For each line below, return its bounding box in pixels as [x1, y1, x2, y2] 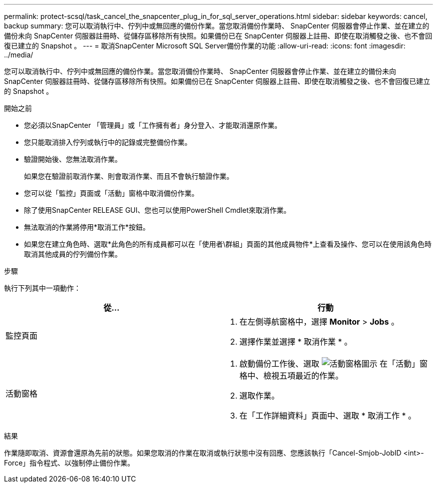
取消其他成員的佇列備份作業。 [24, 250, 122, 258]
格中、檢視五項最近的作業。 [239, 371, 344, 381]
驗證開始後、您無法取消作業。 [24, 155, 122, 163]
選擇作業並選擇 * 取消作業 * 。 [239, 337, 353, 347]
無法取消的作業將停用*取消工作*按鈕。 [24, 223, 150, 231]
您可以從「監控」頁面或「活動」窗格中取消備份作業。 [24, 189, 199, 197]
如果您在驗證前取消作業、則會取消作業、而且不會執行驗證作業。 [24, 172, 233, 180]
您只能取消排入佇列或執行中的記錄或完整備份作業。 [24, 138, 192, 146]
